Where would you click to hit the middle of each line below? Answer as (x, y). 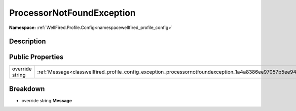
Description (28, 42)
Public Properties (36, 57)
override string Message (47, 100)
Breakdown (27, 89)
